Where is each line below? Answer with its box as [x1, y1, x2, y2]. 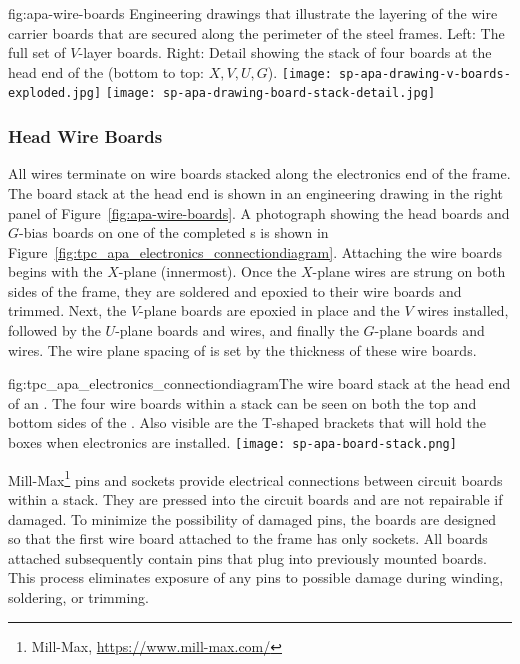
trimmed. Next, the [8, 300, 127, 321]
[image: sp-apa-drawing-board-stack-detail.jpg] [105, 86, 436, 101]
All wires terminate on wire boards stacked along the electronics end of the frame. [8, 163, 511, 184]
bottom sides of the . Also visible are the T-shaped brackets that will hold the [8, 412, 487, 433]
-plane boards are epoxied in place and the [139, 300, 400, 321]
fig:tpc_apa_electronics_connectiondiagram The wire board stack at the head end [8, 373, 511, 394]
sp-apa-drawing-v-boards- [339, 66, 511, 81]
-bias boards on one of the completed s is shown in [19, 222, 329, 243]
